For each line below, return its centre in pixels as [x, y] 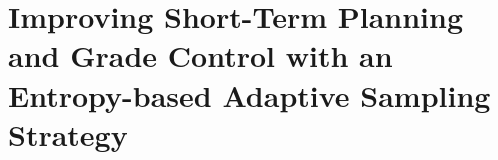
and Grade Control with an [200, 55]
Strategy [68, 133]
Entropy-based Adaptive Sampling [249, 94]
